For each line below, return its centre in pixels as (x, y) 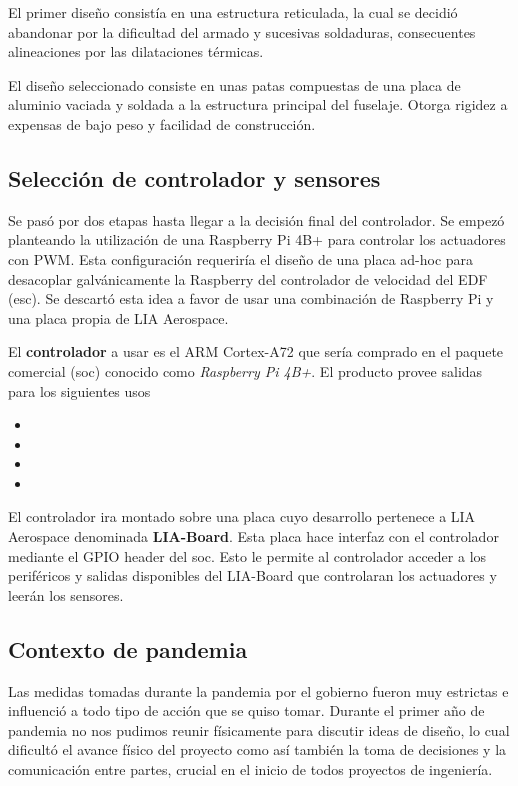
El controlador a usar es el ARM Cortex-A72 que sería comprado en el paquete (256, 351)
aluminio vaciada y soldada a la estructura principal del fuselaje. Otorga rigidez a (258, 104)
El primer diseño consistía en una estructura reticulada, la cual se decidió (233, 12)
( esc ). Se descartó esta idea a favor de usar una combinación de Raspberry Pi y (251, 298)
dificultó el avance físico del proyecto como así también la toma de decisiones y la (257, 749)
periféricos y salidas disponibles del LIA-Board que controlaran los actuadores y (252, 575)
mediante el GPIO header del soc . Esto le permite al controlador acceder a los (247, 555)
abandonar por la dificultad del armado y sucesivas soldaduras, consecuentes (242, 31)
